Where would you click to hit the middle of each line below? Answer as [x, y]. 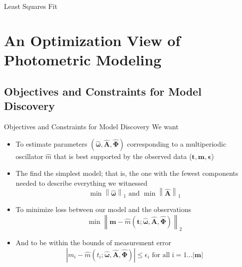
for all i [163, 255]
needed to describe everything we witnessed [81, 183]
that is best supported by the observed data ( [123, 156]
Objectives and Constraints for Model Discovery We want [91, 126]
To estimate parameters [51, 144]
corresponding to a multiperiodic [176, 144]
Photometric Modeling [83, 59]
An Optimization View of [92, 40]
